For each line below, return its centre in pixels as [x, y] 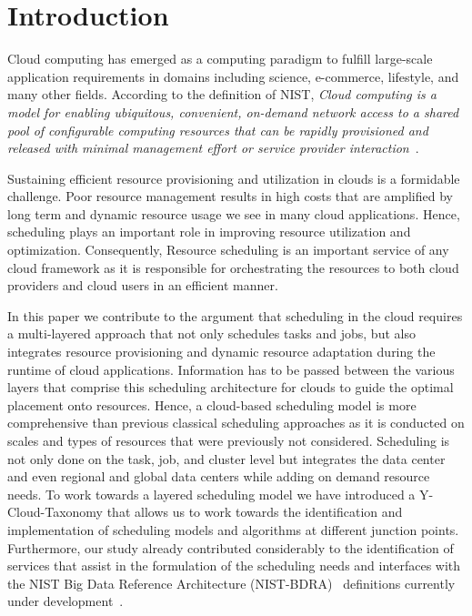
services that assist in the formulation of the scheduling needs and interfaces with [234, 566]
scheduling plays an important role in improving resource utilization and [209, 232]
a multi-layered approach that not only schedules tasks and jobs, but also [211, 333]
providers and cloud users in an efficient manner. [143, 285]
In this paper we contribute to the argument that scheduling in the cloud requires [235, 315]
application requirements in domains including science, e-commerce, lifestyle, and [233, 76]
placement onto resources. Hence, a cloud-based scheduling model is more [212, 404]
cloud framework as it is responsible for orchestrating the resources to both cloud [233, 267]
